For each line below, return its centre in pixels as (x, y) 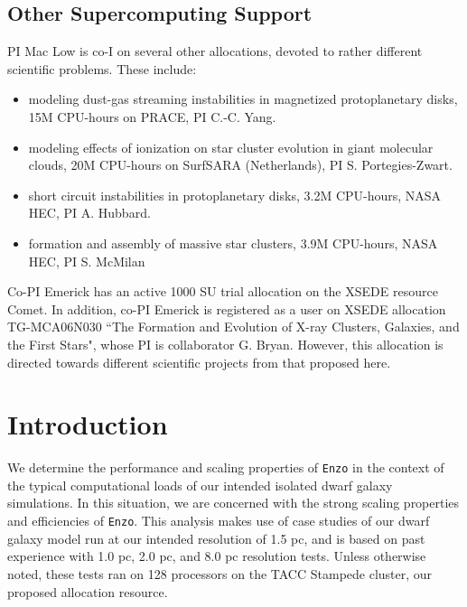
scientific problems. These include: (102, 68)
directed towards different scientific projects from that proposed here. (199, 362)
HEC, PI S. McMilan (87, 261)
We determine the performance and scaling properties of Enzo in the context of (226, 467)
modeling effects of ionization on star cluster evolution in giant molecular (231, 147)
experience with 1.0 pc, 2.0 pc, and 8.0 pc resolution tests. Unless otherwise (217, 556)
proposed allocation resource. (88, 591)
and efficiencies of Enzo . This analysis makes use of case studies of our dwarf (219, 521)
